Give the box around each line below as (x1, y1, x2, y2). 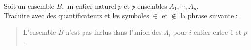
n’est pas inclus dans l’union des (66, 27, 162, 37)
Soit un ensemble (4, 1, 54, 11)
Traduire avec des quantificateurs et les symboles (4, 11, 149, 21)
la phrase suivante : (180, 11, 238, 21)
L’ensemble (23, 27, 56, 37)
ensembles (137, 1, 167, 11)
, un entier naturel (62, 1, 116, 11)
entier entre (194, 27, 228, 37)
